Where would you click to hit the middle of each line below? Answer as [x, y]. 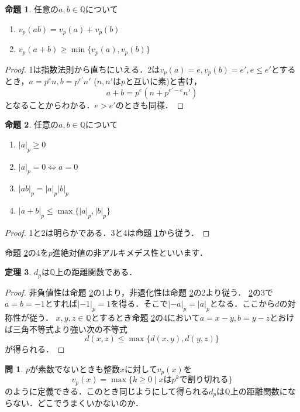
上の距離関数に [259, 391]
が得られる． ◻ [35, 349]
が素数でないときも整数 [75, 368]
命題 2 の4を [27, 252]
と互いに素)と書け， [163, 80]
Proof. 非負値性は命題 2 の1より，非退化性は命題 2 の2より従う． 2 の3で [139, 292]
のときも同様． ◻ [150, 104]
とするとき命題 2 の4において [145, 317]
